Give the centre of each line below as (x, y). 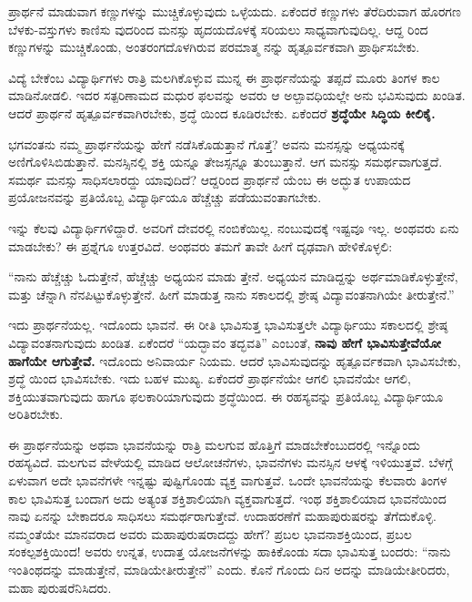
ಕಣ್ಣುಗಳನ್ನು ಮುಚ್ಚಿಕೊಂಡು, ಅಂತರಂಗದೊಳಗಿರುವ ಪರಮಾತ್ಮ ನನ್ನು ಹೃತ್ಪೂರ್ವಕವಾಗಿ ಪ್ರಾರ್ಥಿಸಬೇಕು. (214, 47)
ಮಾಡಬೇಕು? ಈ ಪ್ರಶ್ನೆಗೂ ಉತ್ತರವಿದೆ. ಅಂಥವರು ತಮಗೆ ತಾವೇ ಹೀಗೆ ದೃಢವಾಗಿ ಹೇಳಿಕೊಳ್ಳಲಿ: (201, 245)
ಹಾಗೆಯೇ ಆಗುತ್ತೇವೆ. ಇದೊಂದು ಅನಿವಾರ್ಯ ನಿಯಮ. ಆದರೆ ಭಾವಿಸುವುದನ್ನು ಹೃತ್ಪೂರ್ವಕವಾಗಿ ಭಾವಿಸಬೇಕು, (235, 360)
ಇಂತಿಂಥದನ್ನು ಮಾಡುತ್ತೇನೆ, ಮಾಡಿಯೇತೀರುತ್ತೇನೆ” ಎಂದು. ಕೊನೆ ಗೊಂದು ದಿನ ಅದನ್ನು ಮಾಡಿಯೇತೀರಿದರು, (229, 570)
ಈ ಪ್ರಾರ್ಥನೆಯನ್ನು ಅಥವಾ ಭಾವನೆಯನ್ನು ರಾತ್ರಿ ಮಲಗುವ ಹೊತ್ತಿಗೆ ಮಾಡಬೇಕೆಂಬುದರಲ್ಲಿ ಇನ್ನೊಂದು (215, 444)
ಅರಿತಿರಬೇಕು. (36, 414)
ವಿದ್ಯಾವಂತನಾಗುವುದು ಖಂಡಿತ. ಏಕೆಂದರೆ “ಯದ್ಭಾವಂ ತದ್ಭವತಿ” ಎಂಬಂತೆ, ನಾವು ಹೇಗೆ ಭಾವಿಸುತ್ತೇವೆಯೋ (225, 342)
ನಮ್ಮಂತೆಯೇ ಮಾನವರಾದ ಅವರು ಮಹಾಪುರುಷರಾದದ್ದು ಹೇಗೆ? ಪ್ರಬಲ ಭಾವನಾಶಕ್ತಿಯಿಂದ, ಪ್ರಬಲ (210, 533)
